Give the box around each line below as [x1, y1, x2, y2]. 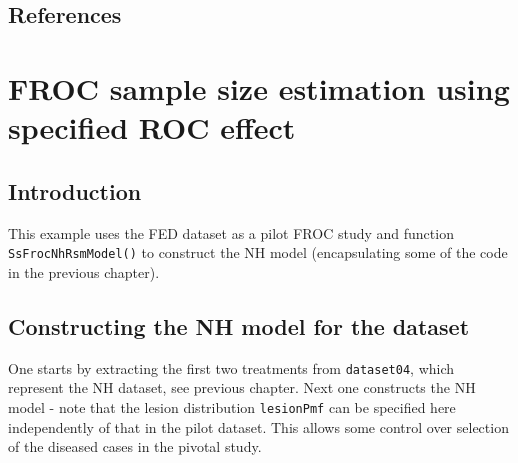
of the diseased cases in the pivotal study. [8, 436, 262, 457]
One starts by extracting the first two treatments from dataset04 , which [8, 357, 455, 378]
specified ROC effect [8, 107, 296, 148]
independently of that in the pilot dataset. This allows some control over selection [8, 416, 509, 437]
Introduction [8, 175, 142, 206]
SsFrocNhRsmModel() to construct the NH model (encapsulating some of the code [8, 242, 508, 263]
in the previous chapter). [8, 261, 160, 282]
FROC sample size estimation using [8, 67, 510, 108]
